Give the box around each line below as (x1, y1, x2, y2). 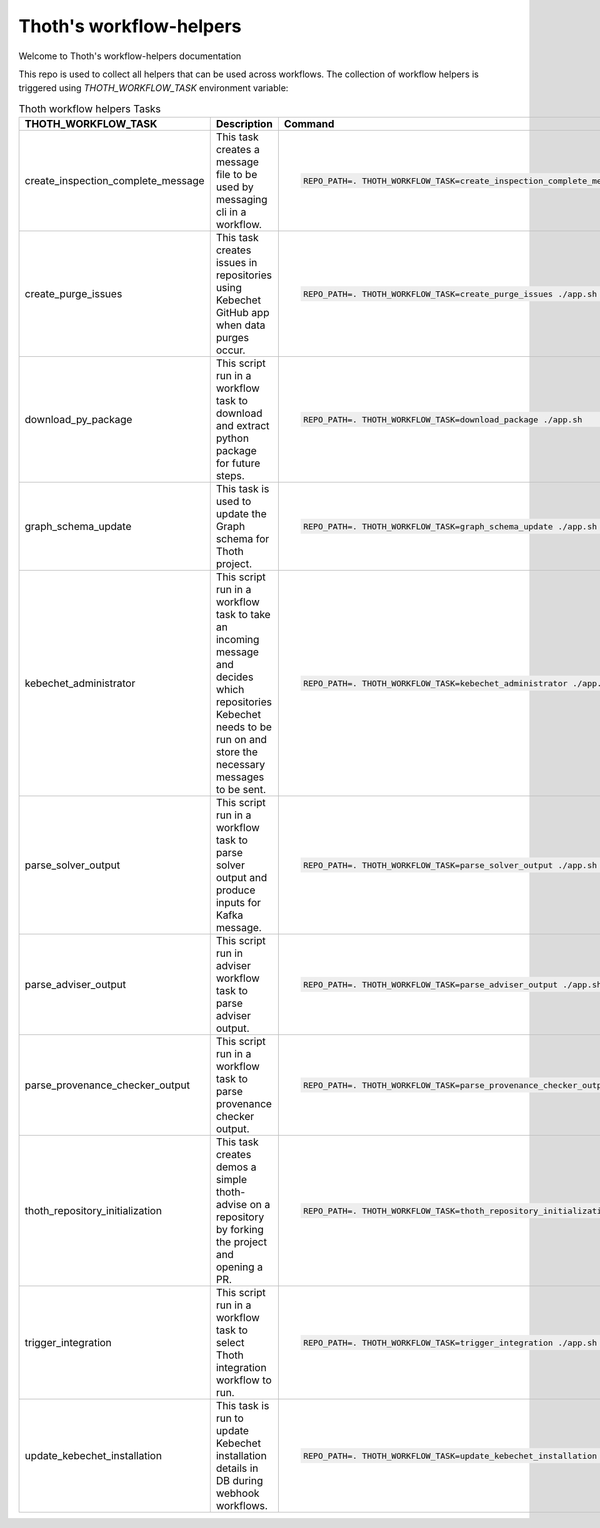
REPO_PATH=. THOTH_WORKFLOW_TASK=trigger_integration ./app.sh (303, 1337, 598, 1348)
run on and (215, 733, 267, 747)
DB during (215, 1474, 264, 1488)
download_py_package (24, 413, 133, 427)
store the (215, 745, 259, 759)
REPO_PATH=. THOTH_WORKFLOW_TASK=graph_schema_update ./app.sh (303, 521, 598, 532)
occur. (215, 343, 246, 357)
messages (215, 770, 265, 784)
